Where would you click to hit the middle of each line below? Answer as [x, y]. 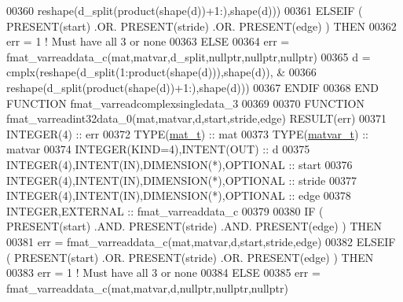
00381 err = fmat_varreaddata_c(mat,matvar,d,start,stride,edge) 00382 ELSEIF [201, 241]
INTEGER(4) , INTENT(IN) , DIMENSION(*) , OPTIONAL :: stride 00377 [181, 180]
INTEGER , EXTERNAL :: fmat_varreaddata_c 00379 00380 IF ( [165, 210]
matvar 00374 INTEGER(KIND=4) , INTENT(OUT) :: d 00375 [158, 149]
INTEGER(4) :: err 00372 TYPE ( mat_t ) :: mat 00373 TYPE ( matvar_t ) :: [187, 133]
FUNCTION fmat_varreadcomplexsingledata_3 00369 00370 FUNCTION [185, 103]
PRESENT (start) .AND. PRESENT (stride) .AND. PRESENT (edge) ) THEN [194, 226]
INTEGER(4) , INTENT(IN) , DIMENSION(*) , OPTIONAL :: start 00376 [180, 164]
